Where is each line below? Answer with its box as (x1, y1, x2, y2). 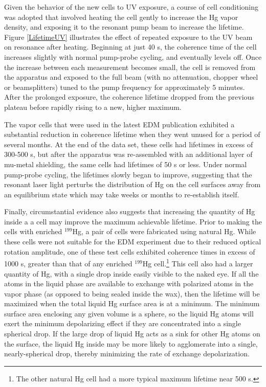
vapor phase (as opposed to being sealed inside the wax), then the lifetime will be (4, 288, 260, 299)
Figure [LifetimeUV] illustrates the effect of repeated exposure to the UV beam (4, 31, 253, 42)
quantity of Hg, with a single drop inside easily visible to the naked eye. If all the (4, 268, 259, 279)
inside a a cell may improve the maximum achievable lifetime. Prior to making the (4, 216, 262, 226)
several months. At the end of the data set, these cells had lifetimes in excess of (4, 139, 253, 149)
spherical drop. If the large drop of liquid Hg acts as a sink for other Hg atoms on (4, 328, 260, 339)
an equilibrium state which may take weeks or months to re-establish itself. (4, 189, 239, 199)
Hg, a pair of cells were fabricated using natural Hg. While (72, 226, 256, 237)
